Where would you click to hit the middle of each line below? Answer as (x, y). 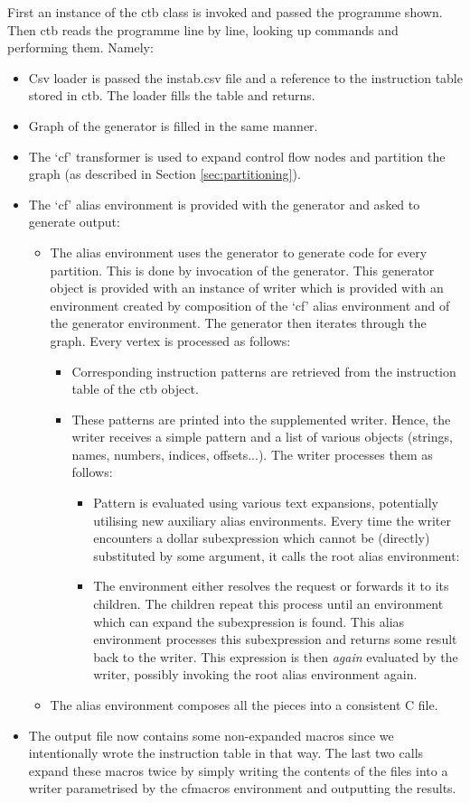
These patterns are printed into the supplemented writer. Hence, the (261, 419)
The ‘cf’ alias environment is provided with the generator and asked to (224, 204)
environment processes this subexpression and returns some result (275, 639)
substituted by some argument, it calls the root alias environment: (277, 555)
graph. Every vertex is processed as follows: (170, 340)
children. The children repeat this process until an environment (268, 604)
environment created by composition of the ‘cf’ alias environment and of (250, 305)
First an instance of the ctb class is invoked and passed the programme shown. (225, 12)
